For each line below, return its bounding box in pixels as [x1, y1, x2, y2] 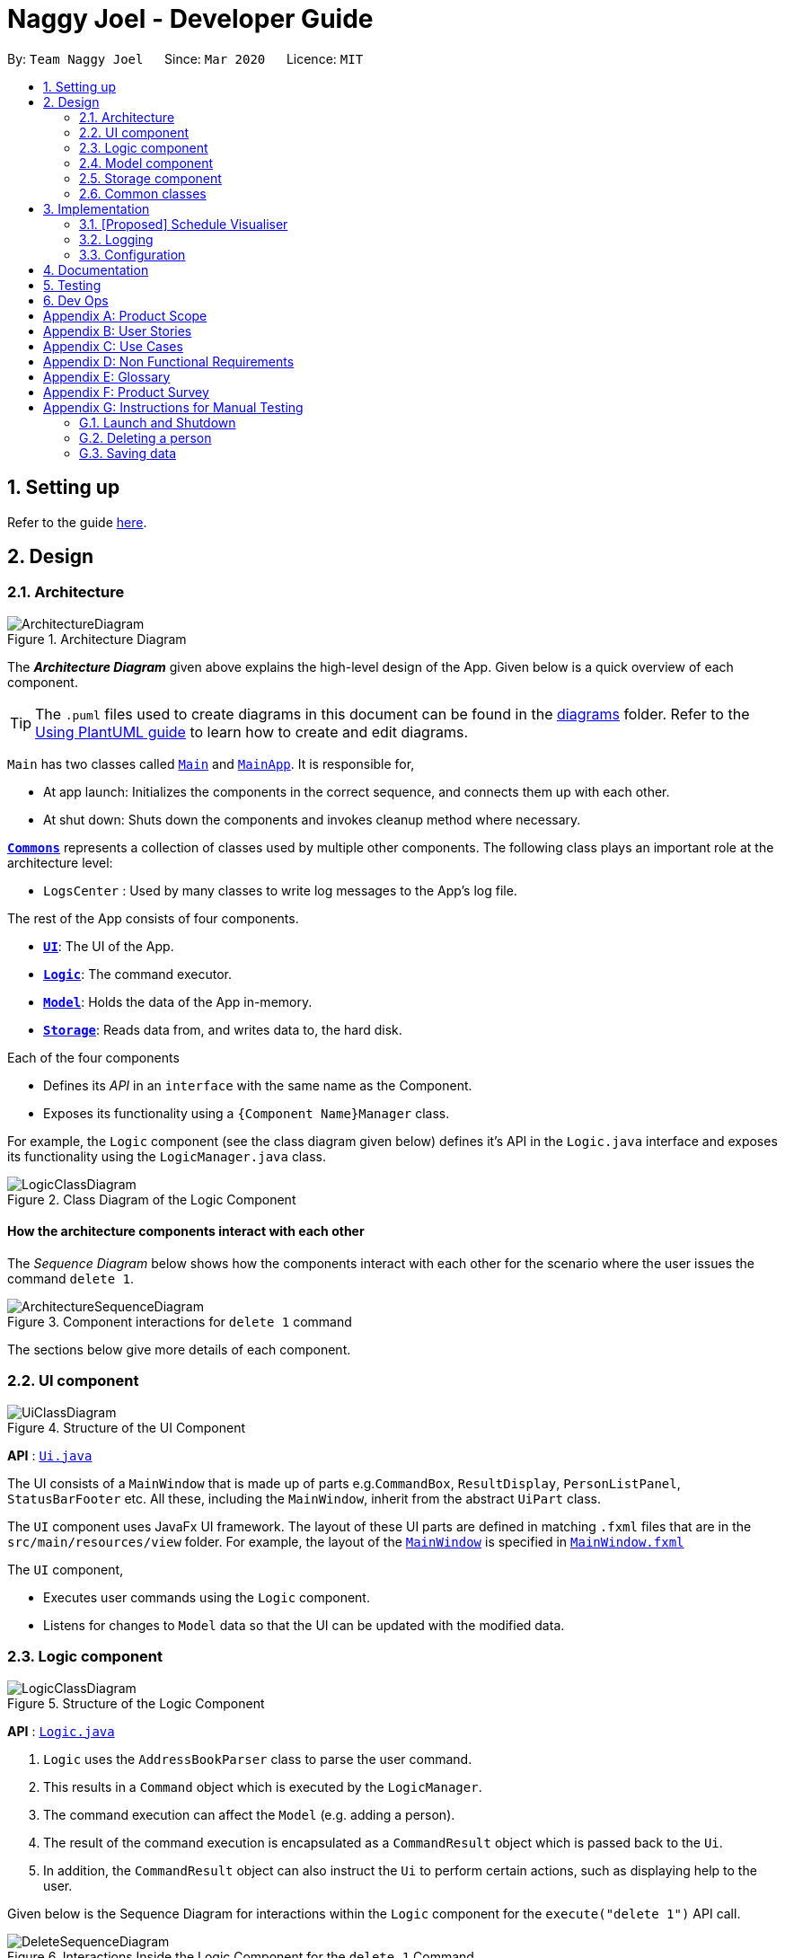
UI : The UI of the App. [43, 938, 174, 954]
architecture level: [7, 854, 113, 870]
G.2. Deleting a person [79, 429, 212, 445]
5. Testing [43, 277, 101, 293]
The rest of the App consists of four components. [7, 910, 299, 926]
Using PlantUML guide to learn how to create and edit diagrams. [35, 722, 468, 741]
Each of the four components [7, 1049, 180, 1065]
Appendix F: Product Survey [43, 384, 209, 400]
